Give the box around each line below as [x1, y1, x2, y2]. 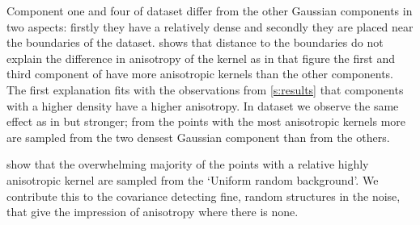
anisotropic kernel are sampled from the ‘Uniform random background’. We [6, 171, 379, 188]
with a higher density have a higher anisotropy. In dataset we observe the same [6, 97, 399, 114]
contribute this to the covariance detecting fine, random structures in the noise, [6, 187, 401, 204]
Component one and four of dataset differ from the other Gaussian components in [6, 2, 413, 19]
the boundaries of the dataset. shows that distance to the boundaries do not [6, 34, 384, 51]
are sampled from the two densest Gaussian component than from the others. [6, 128, 390, 145]
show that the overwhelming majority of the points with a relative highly [6, 156, 369, 173]
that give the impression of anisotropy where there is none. [6, 203, 299, 220]
